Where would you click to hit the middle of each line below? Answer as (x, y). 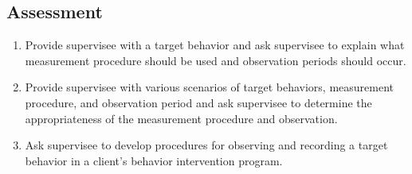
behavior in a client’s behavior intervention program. (154, 160)
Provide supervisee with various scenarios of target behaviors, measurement (210, 87)
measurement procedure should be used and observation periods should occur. (216, 60)
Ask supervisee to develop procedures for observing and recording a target (206, 145)
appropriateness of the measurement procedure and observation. (181, 118)
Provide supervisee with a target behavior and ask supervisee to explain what (215, 45)
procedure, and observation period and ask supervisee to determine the (198, 102)
